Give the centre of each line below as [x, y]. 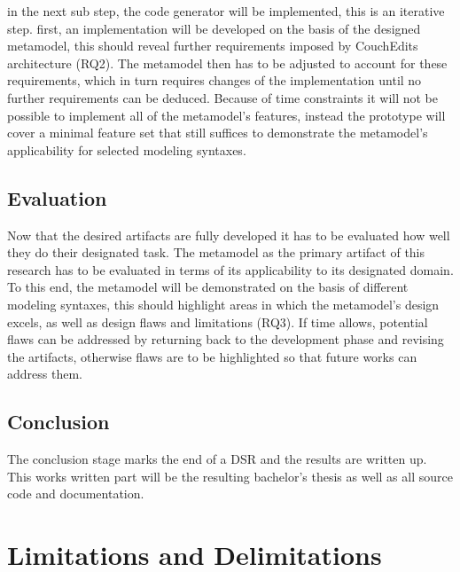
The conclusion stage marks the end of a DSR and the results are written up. [217, 459]
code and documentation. [76, 494]
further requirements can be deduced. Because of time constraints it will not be [223, 97]
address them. [45, 374]
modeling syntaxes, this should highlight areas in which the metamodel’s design [223, 304]
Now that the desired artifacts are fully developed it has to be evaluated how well [229, 235]
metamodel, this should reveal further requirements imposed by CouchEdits [213, 46]
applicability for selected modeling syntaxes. [127, 149]
